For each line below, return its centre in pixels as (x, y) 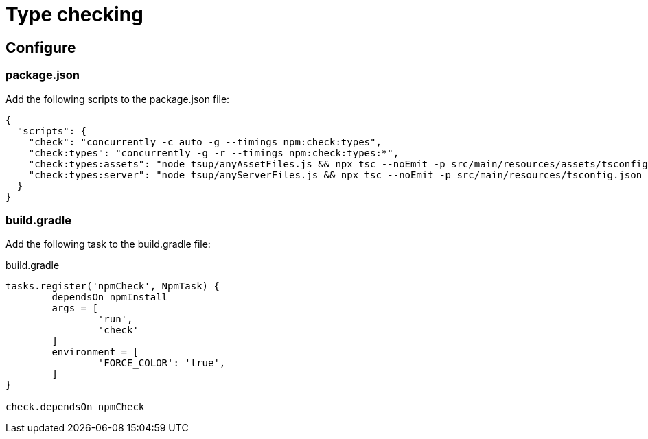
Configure (41, 47)
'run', (115, 319)
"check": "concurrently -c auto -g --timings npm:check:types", (205, 142)
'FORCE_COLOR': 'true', (162, 363)
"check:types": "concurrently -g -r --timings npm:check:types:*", (214, 153)
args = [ (75, 308)
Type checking (74, 14)
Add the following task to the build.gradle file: (108, 244)
